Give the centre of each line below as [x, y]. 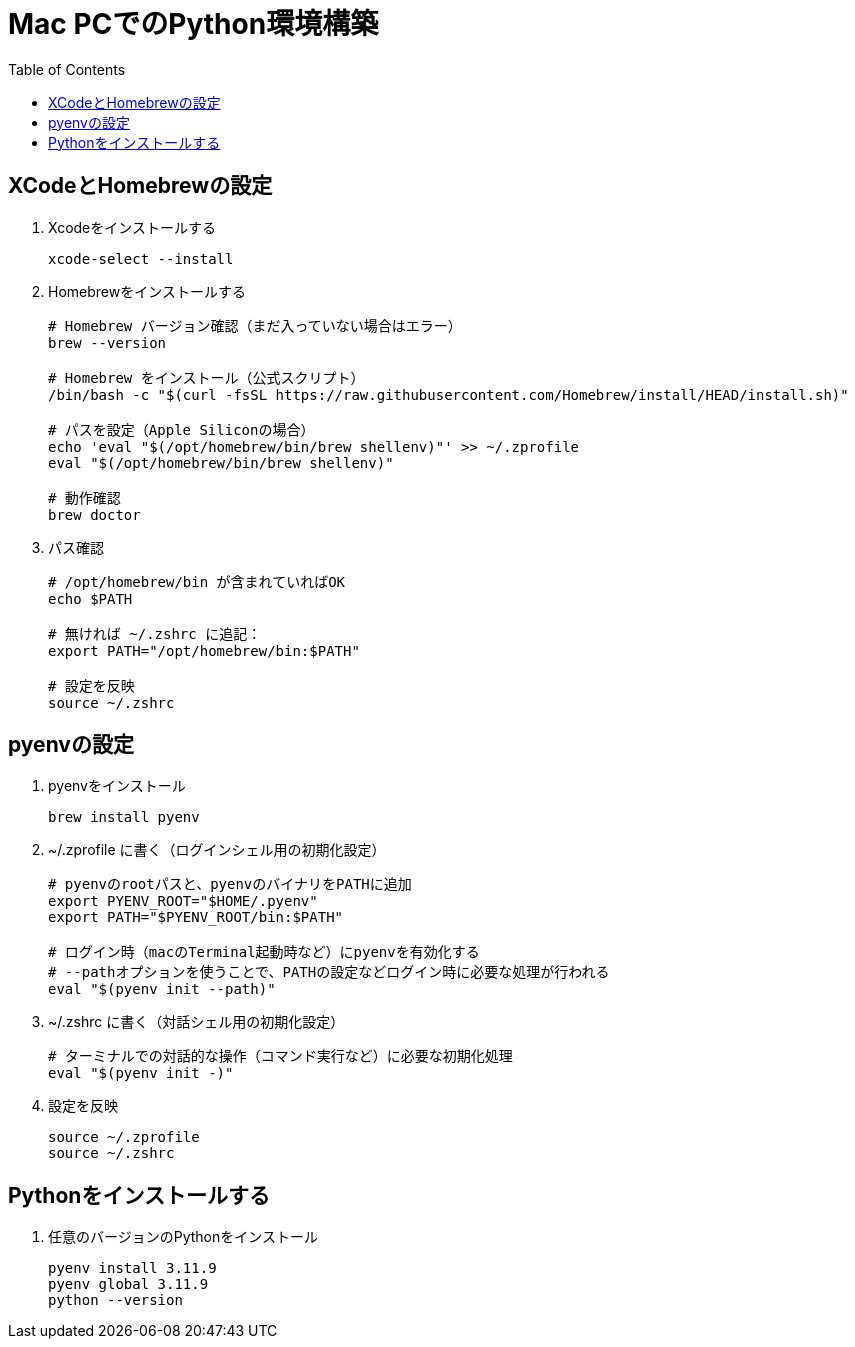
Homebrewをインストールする [147, 291]
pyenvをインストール [117, 786]
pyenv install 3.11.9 [132, 1268]
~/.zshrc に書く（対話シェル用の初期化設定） [196, 1022]
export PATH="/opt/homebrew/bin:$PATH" [204, 650]
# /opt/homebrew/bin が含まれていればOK [197, 581]
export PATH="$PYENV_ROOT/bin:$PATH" [196, 917]
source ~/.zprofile [124, 1137]
